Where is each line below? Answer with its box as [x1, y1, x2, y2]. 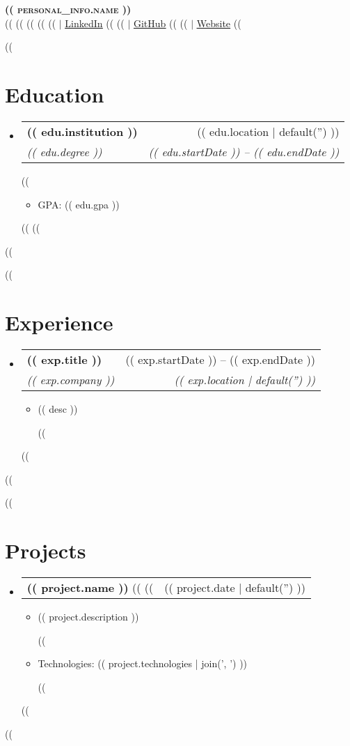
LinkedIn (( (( [65, 15, 125, 30]
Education [5, 79, 104, 108]
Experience [5, 308, 113, 337]
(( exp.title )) [26, 351, 102, 367]
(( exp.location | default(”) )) [174, 372, 315, 388]
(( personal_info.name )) [5, 2, 132, 16]
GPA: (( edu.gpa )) [38, 197, 120, 211]
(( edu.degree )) [26, 143, 102, 160]
